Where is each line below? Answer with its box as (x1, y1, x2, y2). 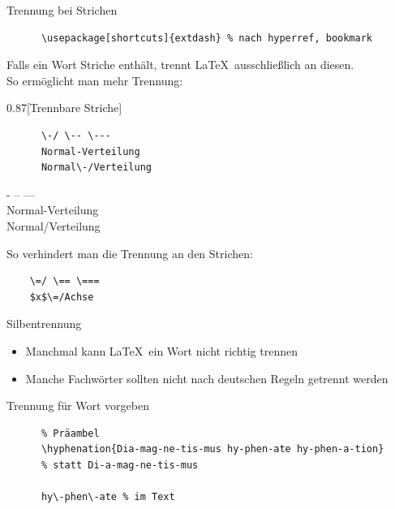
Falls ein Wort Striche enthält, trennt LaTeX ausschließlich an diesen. (6, 56, 354, 73)
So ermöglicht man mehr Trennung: (6, 71, 183, 88)
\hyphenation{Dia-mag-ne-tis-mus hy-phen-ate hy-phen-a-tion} (41, 443, 384, 455)
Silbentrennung (6, 315, 82, 332)
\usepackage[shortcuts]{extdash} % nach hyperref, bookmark (41, 32, 373, 44)
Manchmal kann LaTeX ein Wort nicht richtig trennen (25, 342, 298, 359)
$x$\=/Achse (29, 291, 94, 303)
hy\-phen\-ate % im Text (41, 491, 175, 503)
